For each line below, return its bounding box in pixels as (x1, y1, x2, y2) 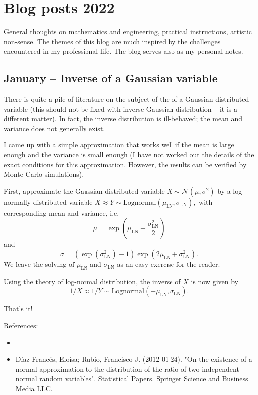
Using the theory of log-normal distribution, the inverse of (4, 276, 181, 286)
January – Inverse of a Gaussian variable (4, 70, 218, 86)
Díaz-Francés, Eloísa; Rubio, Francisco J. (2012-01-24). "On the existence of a (15, 354, 252, 364)
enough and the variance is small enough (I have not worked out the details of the (4, 149, 254, 160)
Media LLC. (15, 383, 53, 393)
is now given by (191, 276, 238, 286)
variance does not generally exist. (4, 123, 105, 133)
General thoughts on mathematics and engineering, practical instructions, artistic (4, 26, 252, 37)
